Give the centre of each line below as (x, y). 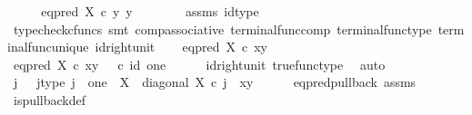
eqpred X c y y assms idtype (150, 11)
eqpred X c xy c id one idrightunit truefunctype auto (199, 64)
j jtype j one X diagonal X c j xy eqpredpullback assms (215, 82)
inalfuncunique (48, 47)
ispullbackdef (50, 99)
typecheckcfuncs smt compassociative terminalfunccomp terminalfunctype (222, 29)
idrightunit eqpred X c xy (181, 47)
